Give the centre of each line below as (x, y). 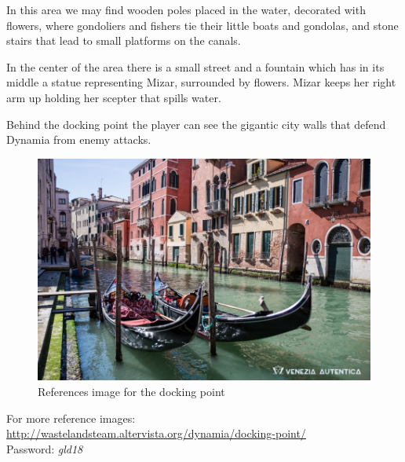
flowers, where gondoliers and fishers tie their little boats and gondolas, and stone (202, 25)
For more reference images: (71, 418)
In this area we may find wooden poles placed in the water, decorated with (186, 9)
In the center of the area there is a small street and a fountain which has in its (195, 66)
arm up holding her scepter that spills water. (114, 97)
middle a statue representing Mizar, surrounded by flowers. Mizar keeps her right (201, 82)
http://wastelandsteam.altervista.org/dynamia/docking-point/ (156, 433)
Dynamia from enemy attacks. (79, 139)
